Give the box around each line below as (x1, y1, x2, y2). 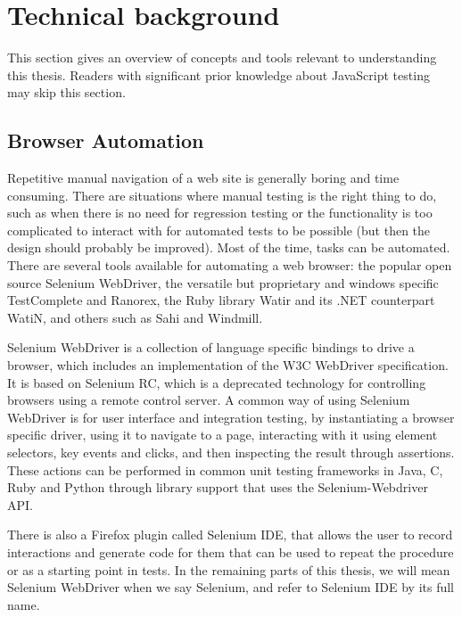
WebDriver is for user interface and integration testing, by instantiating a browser (7, 407, 455, 426)
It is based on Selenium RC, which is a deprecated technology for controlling (7, 373, 426, 391)
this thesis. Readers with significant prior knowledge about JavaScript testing (7, 65, 430, 84)
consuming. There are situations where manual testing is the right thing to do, (7, 185, 437, 204)
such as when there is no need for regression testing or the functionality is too (7, 203, 433, 222)
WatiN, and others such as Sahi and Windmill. (7, 308, 263, 326)
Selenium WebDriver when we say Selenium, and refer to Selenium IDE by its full (7, 578, 455, 596)
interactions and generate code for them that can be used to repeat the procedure (7, 542, 454, 561)
